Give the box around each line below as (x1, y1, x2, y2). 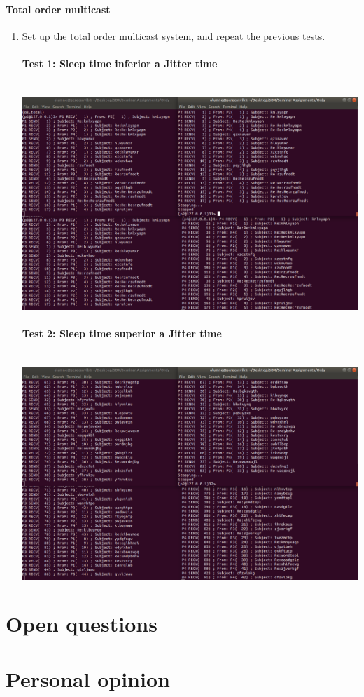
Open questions (6, 609, 157, 638)
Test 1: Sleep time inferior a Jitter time (22, 55, 218, 70)
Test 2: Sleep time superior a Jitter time (22, 325, 222, 340)
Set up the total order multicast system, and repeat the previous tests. (22, 28, 325, 43)
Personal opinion (6, 664, 170, 693)
